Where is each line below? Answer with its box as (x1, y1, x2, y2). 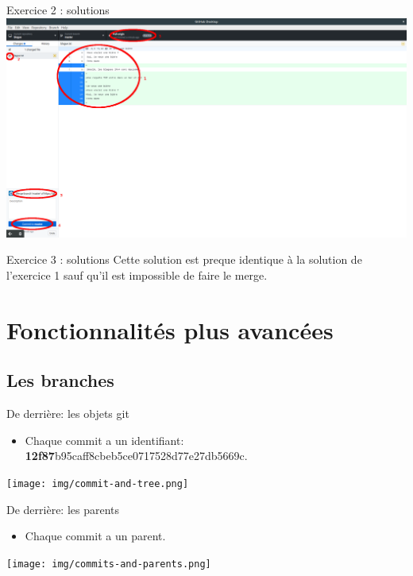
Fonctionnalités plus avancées (6, 313, 334, 346)
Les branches (6, 368, 114, 392)
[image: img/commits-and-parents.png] (6, 558, 211, 570)
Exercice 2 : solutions (6, 2, 110, 17)
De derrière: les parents (6, 501, 120, 517)
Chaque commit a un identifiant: (25, 431, 184, 448)
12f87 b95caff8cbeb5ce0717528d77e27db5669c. (25, 447, 248, 464)
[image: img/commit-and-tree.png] (6, 477, 189, 489)
